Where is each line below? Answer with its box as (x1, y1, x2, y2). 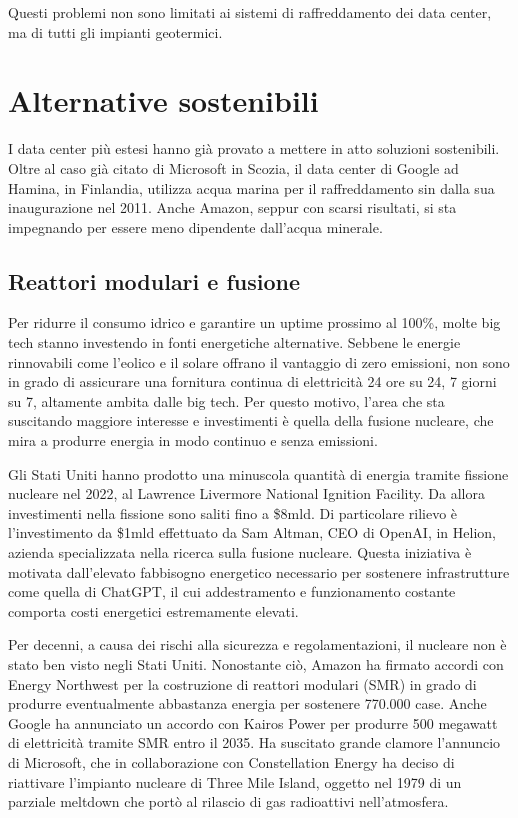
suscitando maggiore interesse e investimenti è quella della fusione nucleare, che (8, 410, 494, 431)
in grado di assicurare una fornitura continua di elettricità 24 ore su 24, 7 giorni (8, 371, 497, 392)
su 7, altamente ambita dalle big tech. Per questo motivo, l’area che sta (8, 390, 445, 411)
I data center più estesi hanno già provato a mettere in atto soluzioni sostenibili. (8, 138, 500, 159)
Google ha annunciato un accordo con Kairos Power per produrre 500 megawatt (8, 712, 498, 733)
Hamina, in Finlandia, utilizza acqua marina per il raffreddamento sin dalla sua (8, 177, 495, 198)
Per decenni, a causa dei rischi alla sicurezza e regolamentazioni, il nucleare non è (8, 634, 507, 655)
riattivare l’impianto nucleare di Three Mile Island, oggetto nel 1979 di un (8, 771, 462, 792)
